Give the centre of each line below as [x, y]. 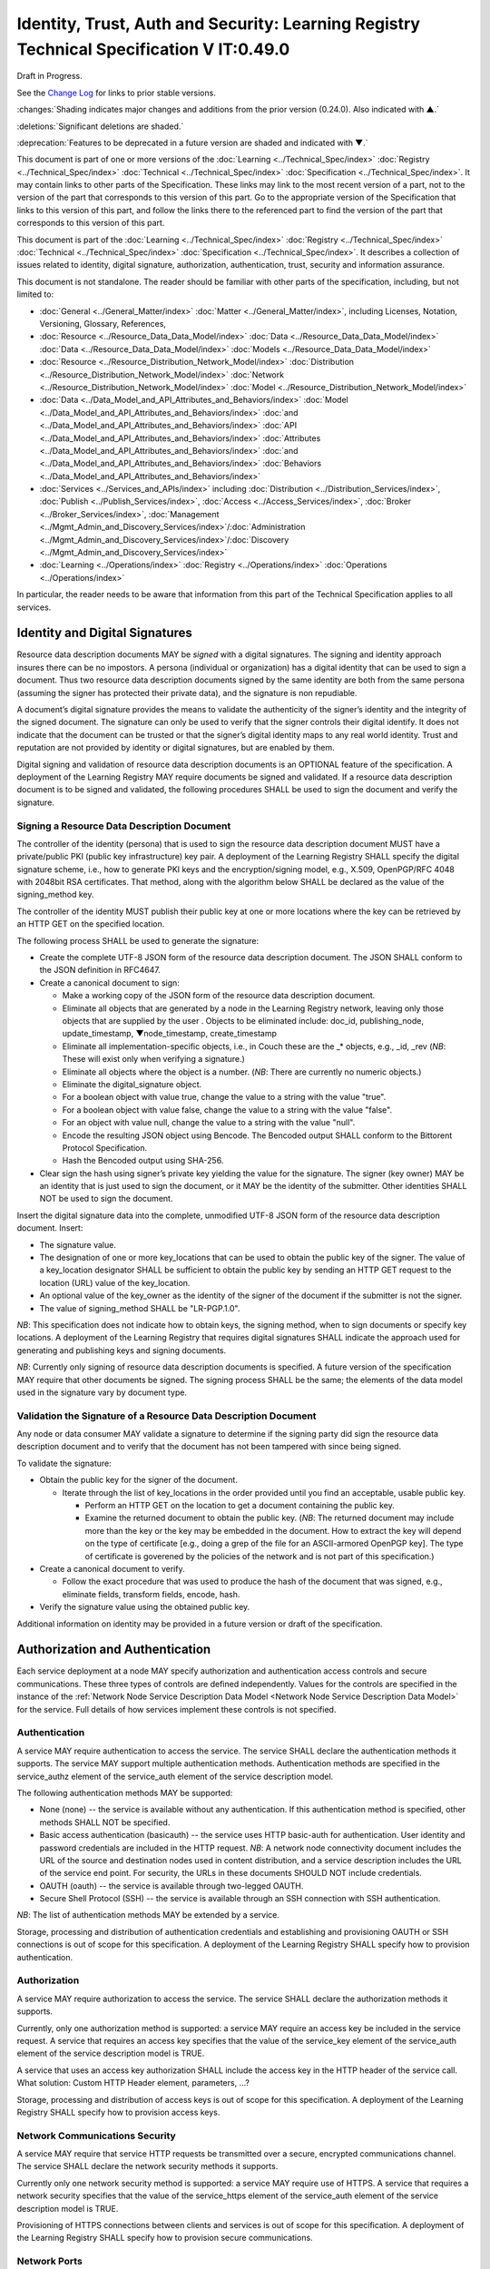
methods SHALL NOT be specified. [105, 1822]
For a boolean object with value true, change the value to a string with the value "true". [224, 1097]
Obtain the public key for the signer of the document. [138, 1480]
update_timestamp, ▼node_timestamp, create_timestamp [169, 1034]
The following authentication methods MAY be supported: [125, 1793]
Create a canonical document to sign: [110, 982]
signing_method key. [55, 895]
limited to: [35, 294]
